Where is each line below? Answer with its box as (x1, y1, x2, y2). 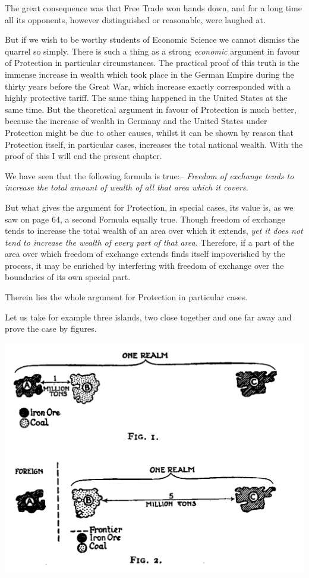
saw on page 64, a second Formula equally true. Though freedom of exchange (5, 212, 285, 225)
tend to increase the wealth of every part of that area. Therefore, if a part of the (5, 236, 295, 248)
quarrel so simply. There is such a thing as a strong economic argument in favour (5, 45, 300, 57)
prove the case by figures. (5, 322, 97, 335)
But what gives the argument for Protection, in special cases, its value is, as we (5, 201, 294, 213)
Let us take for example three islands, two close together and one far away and (5, 310, 292, 323)
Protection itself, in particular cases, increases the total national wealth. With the (5, 138, 303, 150)
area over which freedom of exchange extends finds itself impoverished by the (5, 247, 285, 260)
